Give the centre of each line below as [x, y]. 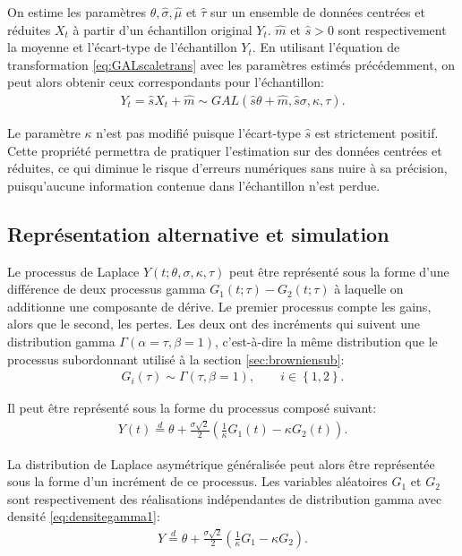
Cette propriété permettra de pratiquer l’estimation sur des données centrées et [225, 150]
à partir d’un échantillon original [163, 29]
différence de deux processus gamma [107, 289]
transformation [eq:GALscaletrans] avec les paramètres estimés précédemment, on [231, 64]
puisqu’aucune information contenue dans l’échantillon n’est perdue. [194, 185]
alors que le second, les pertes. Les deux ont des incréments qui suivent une [214, 324]
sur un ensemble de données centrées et [318, 12]
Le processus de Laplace [73, 271]
